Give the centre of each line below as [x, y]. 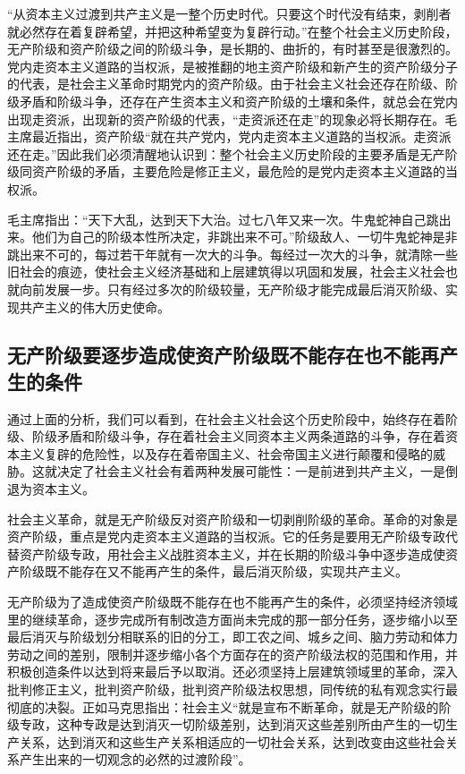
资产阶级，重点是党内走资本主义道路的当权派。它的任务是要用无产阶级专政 [226, 536]
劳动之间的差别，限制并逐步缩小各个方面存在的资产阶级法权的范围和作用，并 [232, 654]
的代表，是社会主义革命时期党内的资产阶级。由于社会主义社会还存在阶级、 [226, 84]
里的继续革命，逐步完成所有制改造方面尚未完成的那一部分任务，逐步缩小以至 [232, 619]
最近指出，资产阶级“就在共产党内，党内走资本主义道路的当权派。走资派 [241, 136]
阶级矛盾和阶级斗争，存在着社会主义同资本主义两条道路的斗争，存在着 [238, 436]
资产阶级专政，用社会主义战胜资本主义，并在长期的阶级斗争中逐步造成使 [232, 553]
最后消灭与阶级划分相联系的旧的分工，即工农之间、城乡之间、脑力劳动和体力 [232, 637]
